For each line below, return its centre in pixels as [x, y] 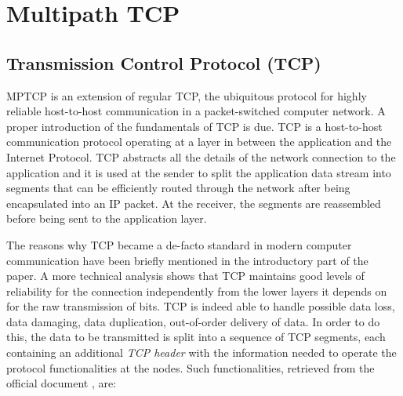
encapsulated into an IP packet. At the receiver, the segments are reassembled [194, 203]
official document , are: [62, 383]
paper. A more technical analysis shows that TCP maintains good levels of [185, 276]
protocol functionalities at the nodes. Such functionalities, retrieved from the [191, 367]
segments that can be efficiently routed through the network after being [178, 188]
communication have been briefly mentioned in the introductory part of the [187, 260]
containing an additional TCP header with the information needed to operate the [201, 352]
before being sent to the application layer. [107, 218]
